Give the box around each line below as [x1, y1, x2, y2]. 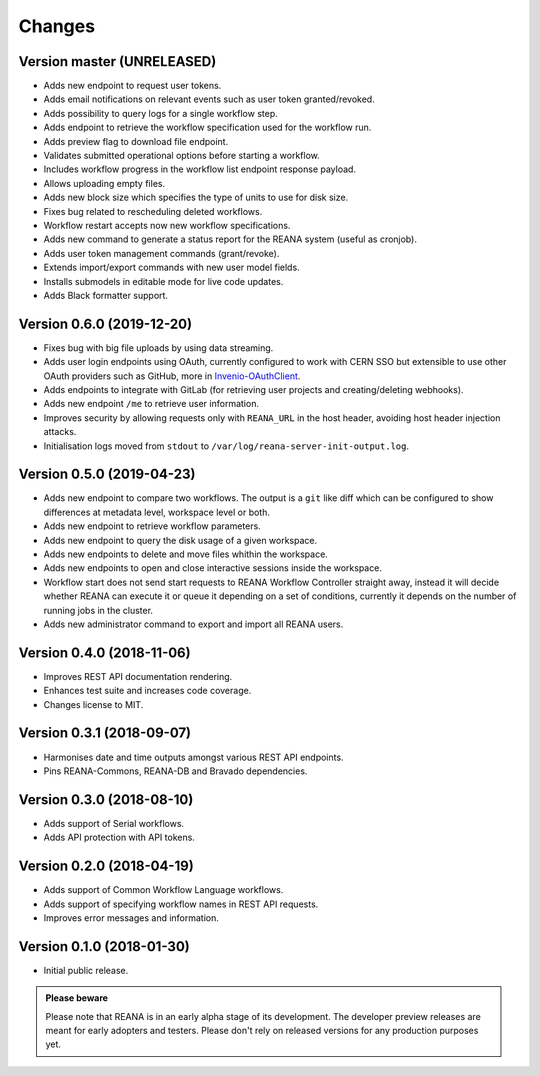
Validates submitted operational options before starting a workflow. [43, 150, 320, 162]
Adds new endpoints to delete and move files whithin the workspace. [43, 548, 329, 560]
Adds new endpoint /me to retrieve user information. [43, 398, 260, 410]
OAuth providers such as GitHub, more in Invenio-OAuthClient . [43, 370, 301, 382]
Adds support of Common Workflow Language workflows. [43, 884, 284, 896]
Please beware [45, 992, 109, 1004]
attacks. [43, 426, 77, 438]
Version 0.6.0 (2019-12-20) [18, 315, 193, 332]
